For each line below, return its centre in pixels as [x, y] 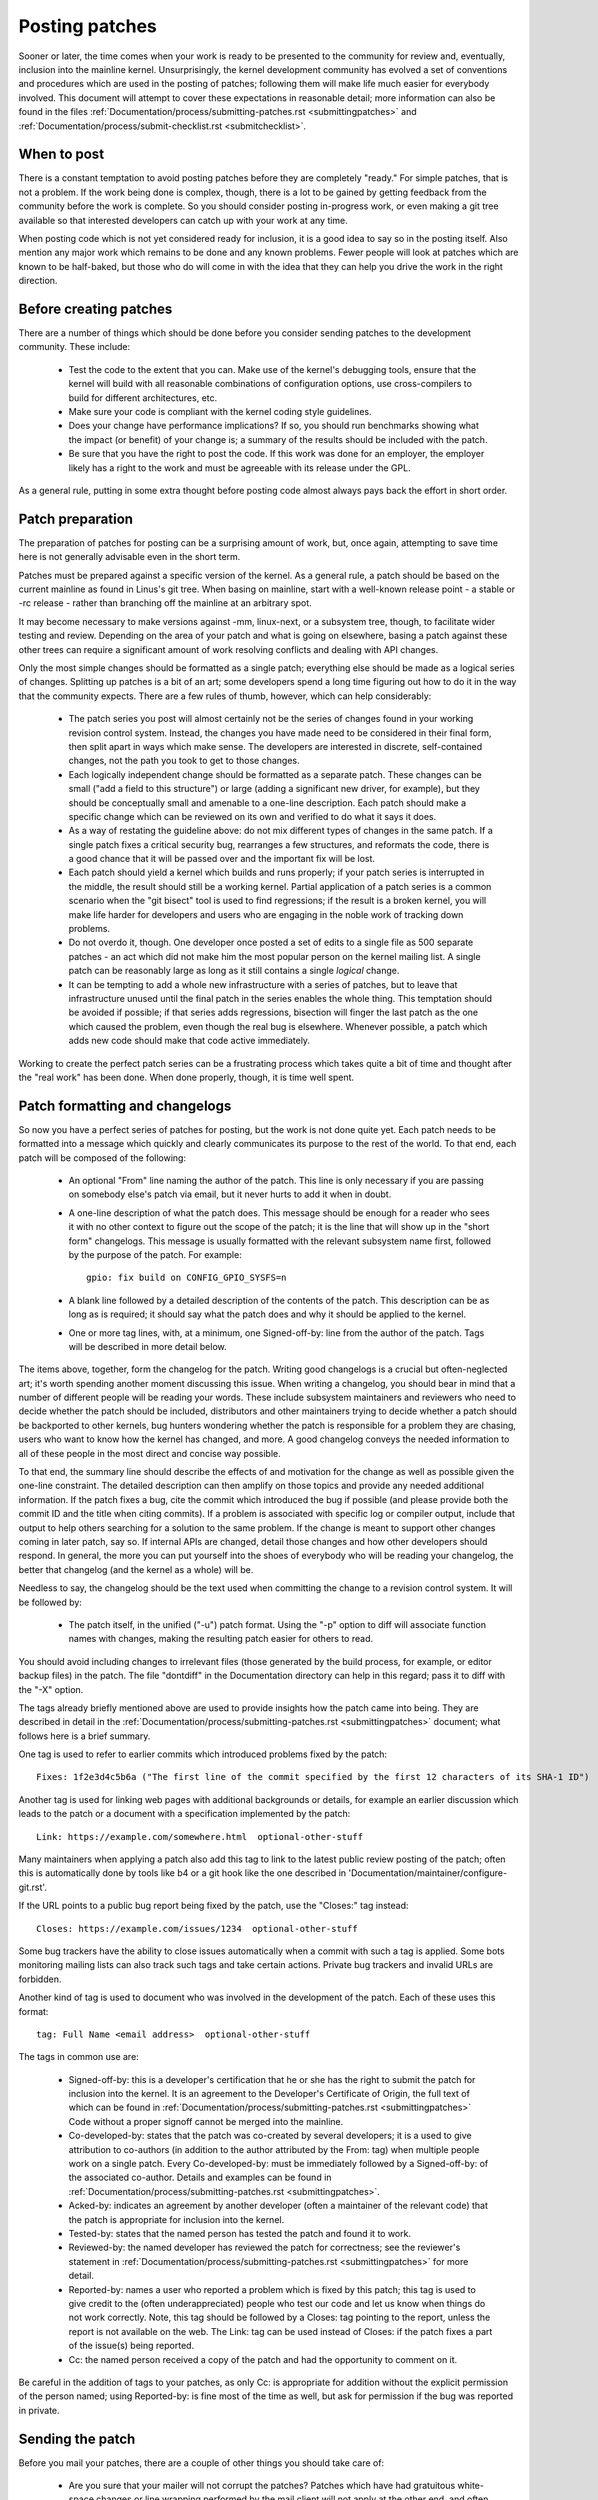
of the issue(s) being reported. [131, 2346]
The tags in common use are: [78, 2057]
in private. [39, 2410]
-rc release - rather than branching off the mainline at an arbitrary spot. [165, 603]
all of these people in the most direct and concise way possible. [149, 1453]
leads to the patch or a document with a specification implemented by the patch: [184, 1814]
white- [471, 2485]
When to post [61, 154]
